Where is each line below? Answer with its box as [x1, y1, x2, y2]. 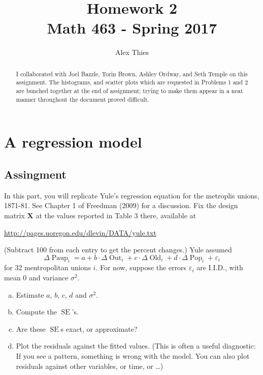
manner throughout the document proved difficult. [16, 95, 149, 103]
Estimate [16, 289, 44, 300]
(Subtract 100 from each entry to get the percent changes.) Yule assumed [4, 244, 232, 255]
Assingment [4, 166, 67, 182]
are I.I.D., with [196, 262, 243, 273]
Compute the [16, 306, 57, 317]
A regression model [4, 131, 142, 152]
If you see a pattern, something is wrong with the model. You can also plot [16, 351, 250, 361]
